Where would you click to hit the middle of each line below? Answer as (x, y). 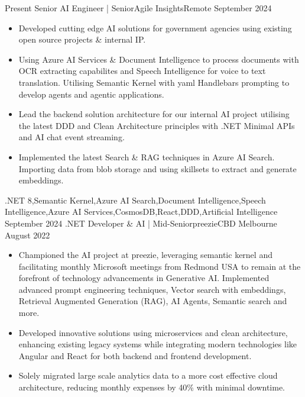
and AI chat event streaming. (72, 137)
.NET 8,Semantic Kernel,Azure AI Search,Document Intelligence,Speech (135, 200)
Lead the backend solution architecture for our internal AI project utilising (154, 114)
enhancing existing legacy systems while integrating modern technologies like (158, 344)
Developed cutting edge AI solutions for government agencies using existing (155, 28)
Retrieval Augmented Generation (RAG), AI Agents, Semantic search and (153, 301)
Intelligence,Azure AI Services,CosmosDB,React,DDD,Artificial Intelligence (141, 212)
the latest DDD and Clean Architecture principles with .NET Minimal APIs (157, 125)
